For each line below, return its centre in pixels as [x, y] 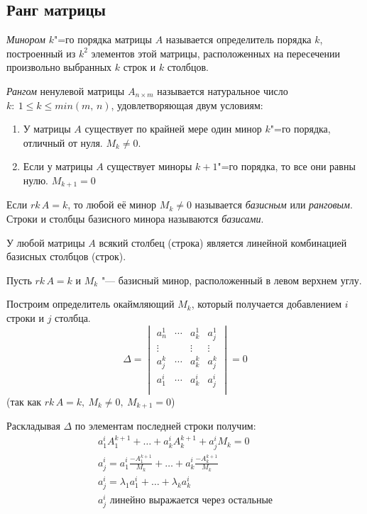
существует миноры [149, 166]
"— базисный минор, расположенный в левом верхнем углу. [231, 280]
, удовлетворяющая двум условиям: [187, 105]
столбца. [73, 317]
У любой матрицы [46, 242]
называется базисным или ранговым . [274, 205]
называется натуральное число [223, 90]
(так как [24, 401]
